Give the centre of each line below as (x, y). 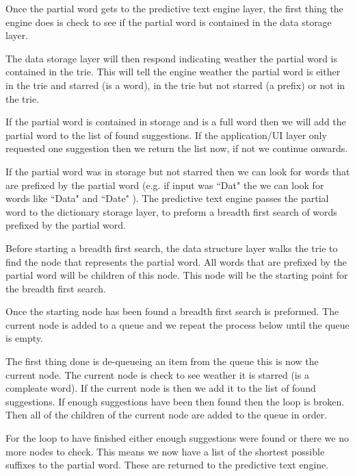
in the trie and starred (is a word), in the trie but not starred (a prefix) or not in (175, 85)
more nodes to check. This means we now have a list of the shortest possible (165, 451)
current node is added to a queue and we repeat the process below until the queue (177, 324)
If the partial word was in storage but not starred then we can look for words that (178, 171)
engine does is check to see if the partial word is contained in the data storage (169, 22)
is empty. (24, 338)
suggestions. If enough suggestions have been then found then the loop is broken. (175, 401)
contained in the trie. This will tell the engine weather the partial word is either (173, 72)
